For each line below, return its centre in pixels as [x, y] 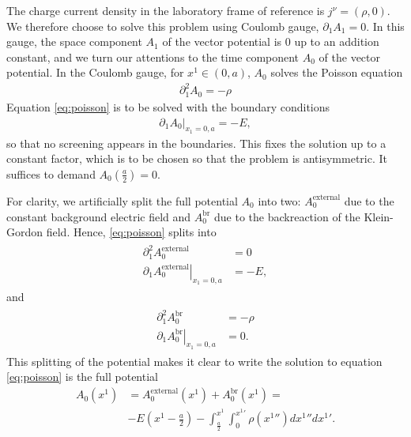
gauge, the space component [74, 41]
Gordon [25, 232]
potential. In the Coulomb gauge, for [95, 72]
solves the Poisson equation [337, 72]
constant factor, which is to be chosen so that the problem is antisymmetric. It [197, 158]
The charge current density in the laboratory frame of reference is [166, 10]
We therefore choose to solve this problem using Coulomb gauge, [163, 26]
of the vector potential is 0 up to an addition [271, 41]
